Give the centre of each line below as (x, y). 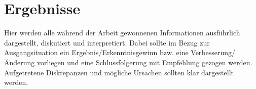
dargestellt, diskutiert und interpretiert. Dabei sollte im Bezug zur (107, 42)
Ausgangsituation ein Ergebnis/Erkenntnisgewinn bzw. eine (96, 52)
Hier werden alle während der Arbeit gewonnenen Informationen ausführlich (122, 33)
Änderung (20, 62)
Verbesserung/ (213, 52)
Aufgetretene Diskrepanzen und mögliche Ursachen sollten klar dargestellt (119, 72)
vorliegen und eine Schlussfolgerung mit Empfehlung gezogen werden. (145, 62)
